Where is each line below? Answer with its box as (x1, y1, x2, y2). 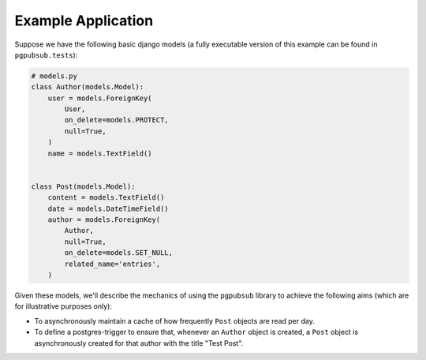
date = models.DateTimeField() (47, 204, 169, 213)
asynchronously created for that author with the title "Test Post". (34, 338, 244, 347)
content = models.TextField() (47, 193, 165, 202)
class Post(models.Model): (31, 182, 136, 191)
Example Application (14, 12, 154, 29)
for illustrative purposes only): (14, 302, 112, 311)
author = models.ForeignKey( (47, 216, 161, 224)
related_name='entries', (64, 259, 161, 268)
